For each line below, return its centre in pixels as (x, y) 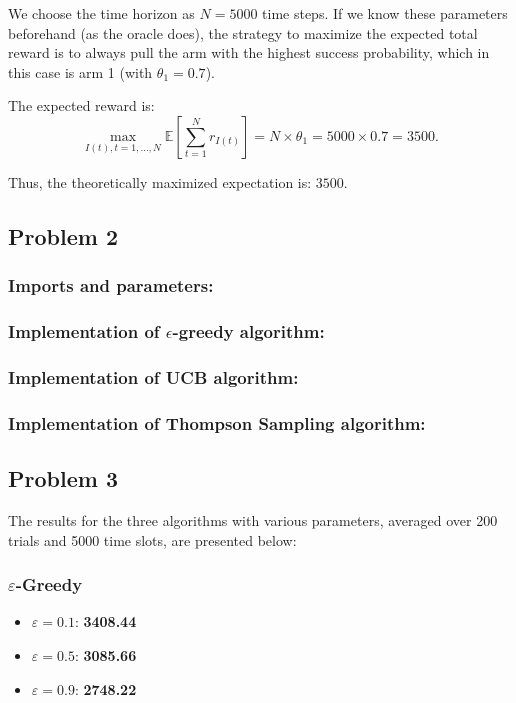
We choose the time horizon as (101, 13)
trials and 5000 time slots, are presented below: (152, 539)
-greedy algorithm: (248, 331)
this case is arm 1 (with (80, 71)
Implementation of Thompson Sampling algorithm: (217, 422)
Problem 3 (63, 478)
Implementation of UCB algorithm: (153, 376)
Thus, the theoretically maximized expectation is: (160, 181)
